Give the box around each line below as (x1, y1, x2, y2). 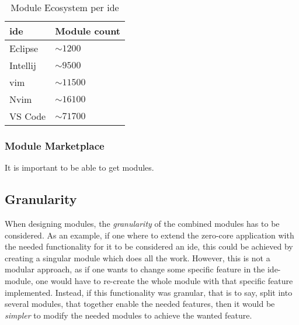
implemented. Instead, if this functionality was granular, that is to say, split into (5, 286, 293, 298)
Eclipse (9, 42, 39, 55)
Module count (55, 24, 120, 37)
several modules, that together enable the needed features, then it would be (5, 298, 275, 310)
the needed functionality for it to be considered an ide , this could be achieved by (5, 240, 293, 253)
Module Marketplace (5, 138, 105, 153)
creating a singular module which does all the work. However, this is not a (5, 251, 270, 264)
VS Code (9, 109, 46, 123)
